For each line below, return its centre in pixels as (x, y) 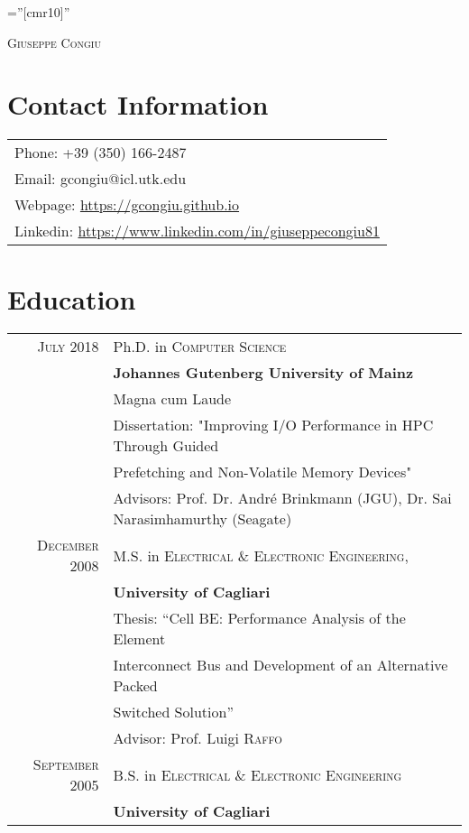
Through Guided (166, 446)
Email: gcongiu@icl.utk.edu (101, 179)
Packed (135, 686)
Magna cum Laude (172, 399)
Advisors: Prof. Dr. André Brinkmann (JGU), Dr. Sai (282, 498)
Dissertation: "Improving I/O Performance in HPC (273, 425)
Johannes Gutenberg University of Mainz (263, 373)
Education (72, 298)
